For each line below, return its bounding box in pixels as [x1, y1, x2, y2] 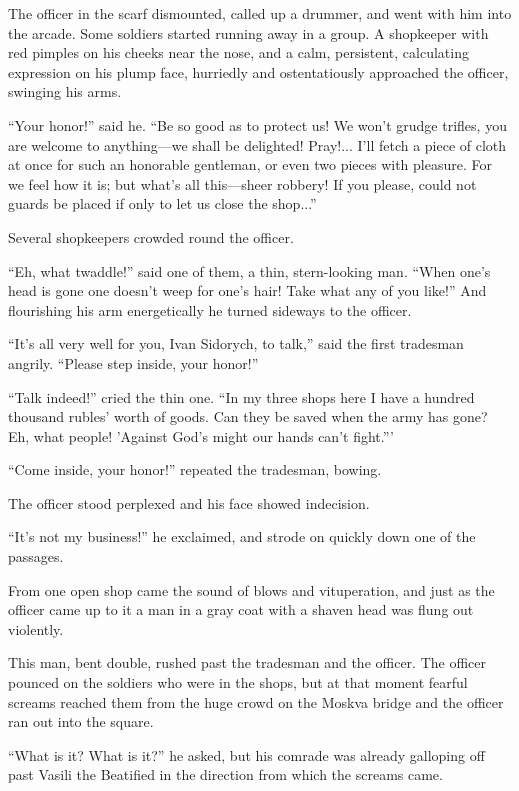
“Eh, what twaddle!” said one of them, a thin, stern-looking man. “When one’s [8, 260, 491, 281]
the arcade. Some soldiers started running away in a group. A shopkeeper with [8, 22, 489, 43]
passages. [8, 546, 64, 567]
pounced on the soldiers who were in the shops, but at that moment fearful [8, 672, 468, 693]
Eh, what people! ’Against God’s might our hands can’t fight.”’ [8, 425, 395, 446]
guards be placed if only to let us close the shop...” [8, 193, 317, 214]
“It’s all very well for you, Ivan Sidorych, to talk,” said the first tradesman [8, 333, 464, 354]
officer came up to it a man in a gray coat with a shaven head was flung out [8, 599, 474, 620]
